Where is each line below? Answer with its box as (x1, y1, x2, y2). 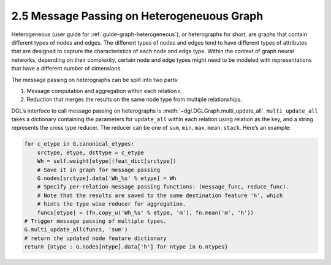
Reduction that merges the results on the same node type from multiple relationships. (26, 95, 242, 103)
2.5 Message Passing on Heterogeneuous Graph (11, 9, 264, 23)
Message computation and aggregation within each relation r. (26, 87, 182, 94)
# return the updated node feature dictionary (24, 234, 167, 242)
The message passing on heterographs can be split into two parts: (11, 76, 179, 83)
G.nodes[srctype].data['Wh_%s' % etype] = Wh (37, 175, 177, 182)
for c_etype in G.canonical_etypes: (24, 141, 135, 147)
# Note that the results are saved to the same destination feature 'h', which (37, 192, 283, 199)
